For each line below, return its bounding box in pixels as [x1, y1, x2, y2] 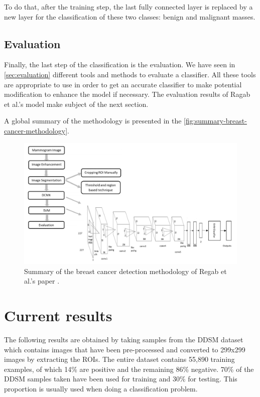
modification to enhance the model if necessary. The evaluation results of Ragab [4, 89, 250, 99]
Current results [4, 305, 112, 326]
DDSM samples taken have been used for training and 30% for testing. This [4, 373, 237, 384]
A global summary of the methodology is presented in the [4, 115, 182, 126]
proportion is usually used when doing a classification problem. [4, 383, 198, 394]
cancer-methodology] [4, 125, 68, 136]
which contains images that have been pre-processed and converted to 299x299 [4, 344, 245, 354]
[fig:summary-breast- [184, 115, 247, 126]
